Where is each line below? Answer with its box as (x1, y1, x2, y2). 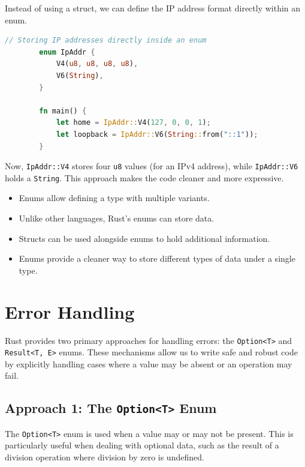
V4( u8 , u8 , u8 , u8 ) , (56, 59, 138, 68)
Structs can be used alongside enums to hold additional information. (19, 232, 270, 244)
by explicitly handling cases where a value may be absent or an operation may (5, 357, 292, 370)
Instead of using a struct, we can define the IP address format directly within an (5, 2, 301, 14)
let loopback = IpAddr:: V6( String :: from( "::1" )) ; (56, 130, 258, 139)
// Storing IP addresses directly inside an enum (5, 36, 207, 45)
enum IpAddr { (39, 47, 95, 56)
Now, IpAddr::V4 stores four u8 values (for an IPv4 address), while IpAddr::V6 (5, 160, 298, 172)
